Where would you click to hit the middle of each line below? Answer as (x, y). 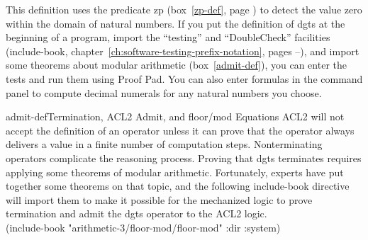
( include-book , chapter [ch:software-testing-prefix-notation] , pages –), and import (183, 51)
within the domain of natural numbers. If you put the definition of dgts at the (175, 23)
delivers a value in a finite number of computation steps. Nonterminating (164, 144)
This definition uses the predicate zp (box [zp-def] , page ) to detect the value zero (184, 9)
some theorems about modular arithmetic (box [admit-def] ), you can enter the (176, 65)
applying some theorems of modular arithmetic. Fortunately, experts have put (175, 172)
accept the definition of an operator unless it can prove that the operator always (180, 130)
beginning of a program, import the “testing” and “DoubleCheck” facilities (168, 37)
